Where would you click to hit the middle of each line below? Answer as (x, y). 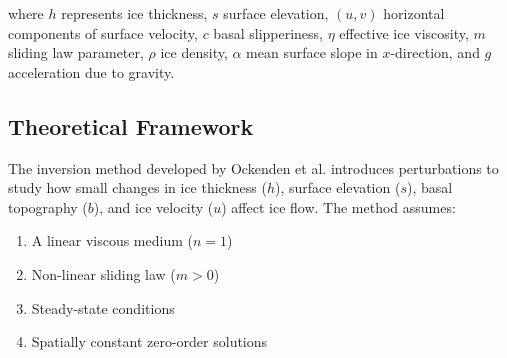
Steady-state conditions (103, 307)
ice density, (194, 52)
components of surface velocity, (103, 32)
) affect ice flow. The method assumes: (338, 206)
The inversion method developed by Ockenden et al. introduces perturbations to (253, 167)
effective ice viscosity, (404, 32)
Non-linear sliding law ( (103, 273)
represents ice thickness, (134, 13)
